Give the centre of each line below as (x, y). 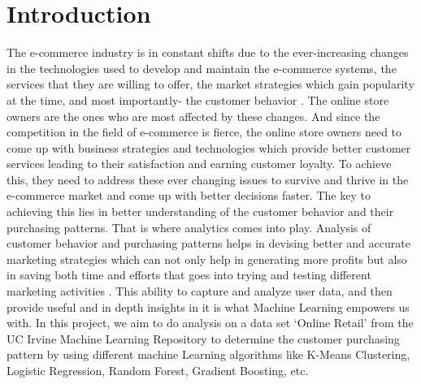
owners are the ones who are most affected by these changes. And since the (193, 116)
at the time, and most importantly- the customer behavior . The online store (198, 99)
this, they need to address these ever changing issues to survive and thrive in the (208, 179)
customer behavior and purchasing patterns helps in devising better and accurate (208, 243)
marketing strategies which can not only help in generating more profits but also (207, 259)
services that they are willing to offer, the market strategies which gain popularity (210, 84)
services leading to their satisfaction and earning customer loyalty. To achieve (199, 164)
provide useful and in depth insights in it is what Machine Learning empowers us (208, 306)
